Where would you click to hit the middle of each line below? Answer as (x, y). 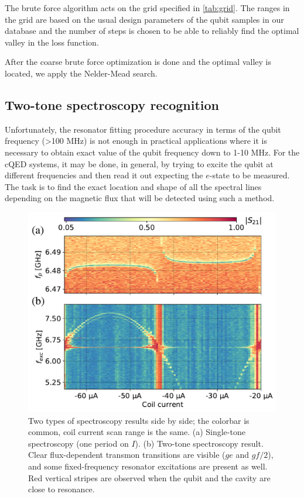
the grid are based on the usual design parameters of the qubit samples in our (144, 19)
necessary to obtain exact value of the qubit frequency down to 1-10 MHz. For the (152, 152)
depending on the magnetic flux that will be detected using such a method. (140, 198)
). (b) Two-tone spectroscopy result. (199, 443)
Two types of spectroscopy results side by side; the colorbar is (139, 420)
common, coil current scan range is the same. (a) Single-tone (137, 432)
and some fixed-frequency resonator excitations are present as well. (148, 466)
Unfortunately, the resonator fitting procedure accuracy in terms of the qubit (143, 129)
